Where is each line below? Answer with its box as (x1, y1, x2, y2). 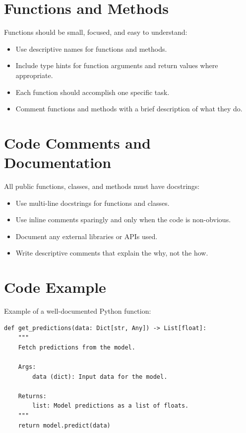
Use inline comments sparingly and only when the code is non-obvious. (15, 214, 231, 225)
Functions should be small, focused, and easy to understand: (4, 27, 187, 37)
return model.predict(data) (18, 422, 111, 429)
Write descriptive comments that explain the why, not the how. (15, 248, 208, 258)
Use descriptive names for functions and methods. (15, 43, 167, 54)
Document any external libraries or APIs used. (15, 231, 158, 241)
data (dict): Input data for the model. (32, 373, 168, 380)
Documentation (4, 152, 112, 173)
